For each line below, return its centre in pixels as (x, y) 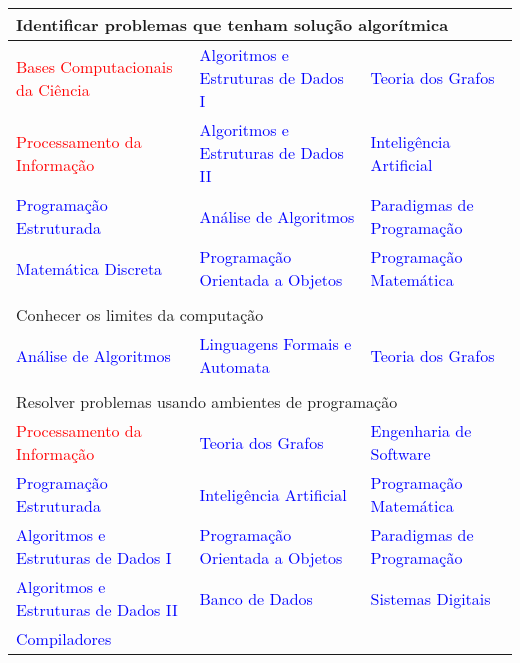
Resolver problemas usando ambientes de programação (207, 401)
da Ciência (53, 89)
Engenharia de (421, 430)
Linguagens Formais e (275, 343)
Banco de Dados (256, 598)
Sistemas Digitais (430, 598)
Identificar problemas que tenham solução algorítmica (232, 24)
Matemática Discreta (89, 268)
